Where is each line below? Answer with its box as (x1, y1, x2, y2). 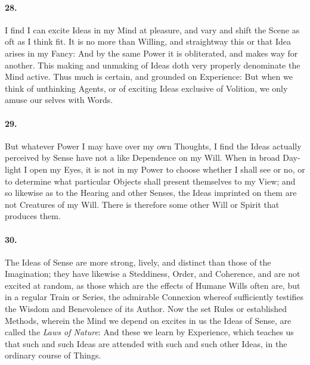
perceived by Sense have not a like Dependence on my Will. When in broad (5, 151, 280, 164)
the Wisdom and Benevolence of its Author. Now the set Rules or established (5, 302, 287, 315)
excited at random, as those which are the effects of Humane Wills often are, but (5, 279, 300, 291)
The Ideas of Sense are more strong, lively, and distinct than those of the (5, 255, 271, 268)
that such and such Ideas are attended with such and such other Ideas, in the (5, 337, 287, 350)
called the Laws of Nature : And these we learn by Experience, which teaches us (5, 326, 294, 338)
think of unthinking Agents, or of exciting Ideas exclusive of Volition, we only (5, 82, 288, 94)
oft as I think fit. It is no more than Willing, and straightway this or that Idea (5, 35, 291, 48)
